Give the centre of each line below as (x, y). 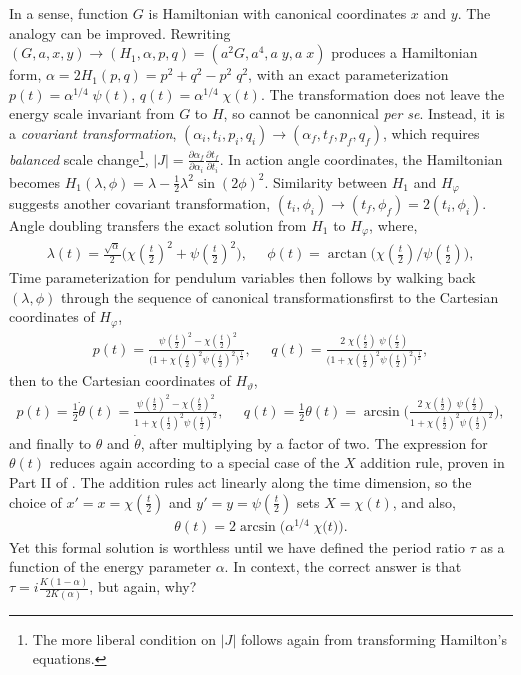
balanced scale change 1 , (79, 157)
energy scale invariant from (92, 113)
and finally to (50, 442)
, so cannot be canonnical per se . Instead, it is (364, 113)
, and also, (424, 501)
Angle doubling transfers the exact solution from (158, 225)
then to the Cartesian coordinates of (120, 380)
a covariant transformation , (93, 132)
